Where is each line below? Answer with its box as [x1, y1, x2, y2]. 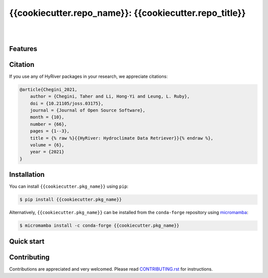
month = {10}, [30, 114, 65, 120]
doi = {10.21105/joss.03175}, [30, 101, 104, 106]
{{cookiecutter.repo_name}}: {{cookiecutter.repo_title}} [9, 7, 246, 18]
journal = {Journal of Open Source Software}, [30, 108, 146, 113]
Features [9, 45, 37, 53]
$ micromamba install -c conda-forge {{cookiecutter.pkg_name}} [19, 223, 180, 228]
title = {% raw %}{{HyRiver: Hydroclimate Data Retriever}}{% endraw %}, [30, 135, 213, 141]
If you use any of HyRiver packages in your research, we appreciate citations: [9, 73, 168, 79]
